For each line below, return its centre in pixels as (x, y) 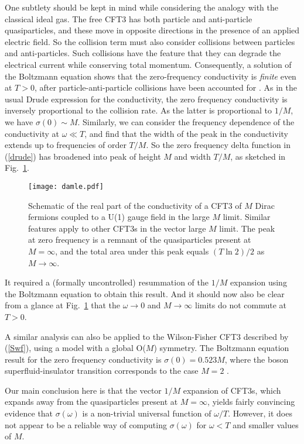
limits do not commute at (241, 305)
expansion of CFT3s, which (232, 390)
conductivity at (32, 133)
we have (19, 121)
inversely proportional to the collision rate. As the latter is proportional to (139, 110)
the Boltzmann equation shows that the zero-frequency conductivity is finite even (151, 76)
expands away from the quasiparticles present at (91, 402)
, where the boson (257, 359)
